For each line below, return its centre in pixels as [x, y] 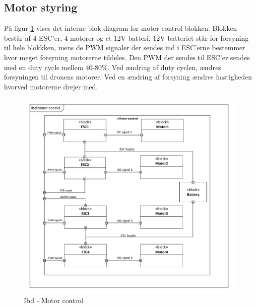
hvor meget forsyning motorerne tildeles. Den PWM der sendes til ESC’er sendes [127, 57]
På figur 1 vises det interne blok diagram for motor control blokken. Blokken [121, 28]
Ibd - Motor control [54, 300]
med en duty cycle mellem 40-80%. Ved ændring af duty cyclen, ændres [113, 67]
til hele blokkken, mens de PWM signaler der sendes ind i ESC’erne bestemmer [125, 47]
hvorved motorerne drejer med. [51, 86]
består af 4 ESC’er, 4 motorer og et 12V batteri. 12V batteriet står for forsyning [126, 38]
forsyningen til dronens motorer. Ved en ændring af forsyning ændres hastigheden [128, 77]
